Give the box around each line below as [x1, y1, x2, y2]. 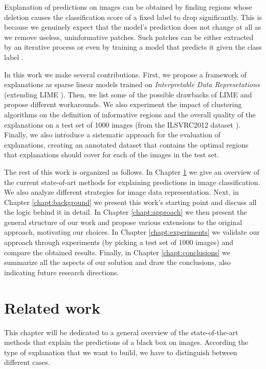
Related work [4, 297, 101, 318]
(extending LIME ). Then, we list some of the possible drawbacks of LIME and [4, 89, 252, 99]
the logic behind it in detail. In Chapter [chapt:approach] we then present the [4, 207, 247, 217]
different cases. [4, 357, 50, 367]
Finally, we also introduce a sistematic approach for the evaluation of [4, 129, 220, 140]
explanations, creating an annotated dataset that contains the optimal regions [4, 139, 249, 150]
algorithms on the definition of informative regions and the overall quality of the [4, 109, 256, 119]
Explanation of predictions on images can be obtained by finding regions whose [4, 2, 252, 12]
